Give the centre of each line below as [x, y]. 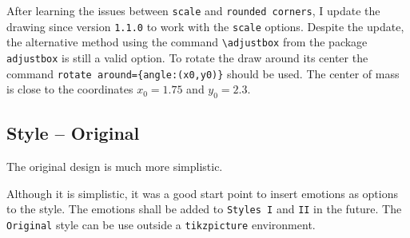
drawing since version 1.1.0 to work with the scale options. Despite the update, [205, 26]
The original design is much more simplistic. [115, 167]
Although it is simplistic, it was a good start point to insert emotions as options [202, 193]
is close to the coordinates [70, 89]
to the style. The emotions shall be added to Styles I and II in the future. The [204, 209]
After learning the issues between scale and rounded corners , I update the [193, 10]
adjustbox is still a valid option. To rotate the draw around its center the [187, 57]
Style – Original [73, 133]
